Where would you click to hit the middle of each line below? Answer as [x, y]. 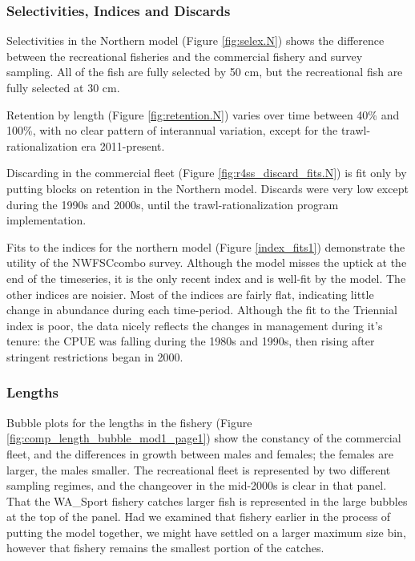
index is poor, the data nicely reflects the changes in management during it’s [195, 325]
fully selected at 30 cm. [63, 87]
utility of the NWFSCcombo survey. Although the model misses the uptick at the [207, 262]
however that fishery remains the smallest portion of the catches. [165, 548]
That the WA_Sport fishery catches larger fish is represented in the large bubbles [207, 500]
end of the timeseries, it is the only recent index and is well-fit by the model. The [206, 278]
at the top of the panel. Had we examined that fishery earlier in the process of [199, 517]
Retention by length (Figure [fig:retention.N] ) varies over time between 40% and [203, 114]
